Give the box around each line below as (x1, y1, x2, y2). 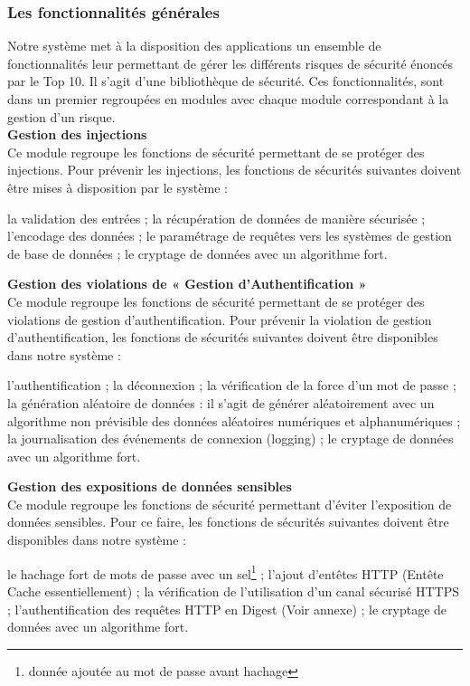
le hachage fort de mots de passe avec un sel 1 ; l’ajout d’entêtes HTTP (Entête (7, 561, 444, 583)
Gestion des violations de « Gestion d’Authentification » (7, 274, 367, 293)
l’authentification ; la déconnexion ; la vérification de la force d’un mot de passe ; (7, 376, 456, 395)
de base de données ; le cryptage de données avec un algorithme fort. (7, 243, 388, 262)
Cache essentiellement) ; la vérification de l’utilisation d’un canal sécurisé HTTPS (7, 581, 459, 600)
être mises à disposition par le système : (7, 177, 228, 196)
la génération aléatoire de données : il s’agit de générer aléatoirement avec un (7, 393, 435, 412)
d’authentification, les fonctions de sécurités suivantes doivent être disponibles (7, 328, 438, 347)
